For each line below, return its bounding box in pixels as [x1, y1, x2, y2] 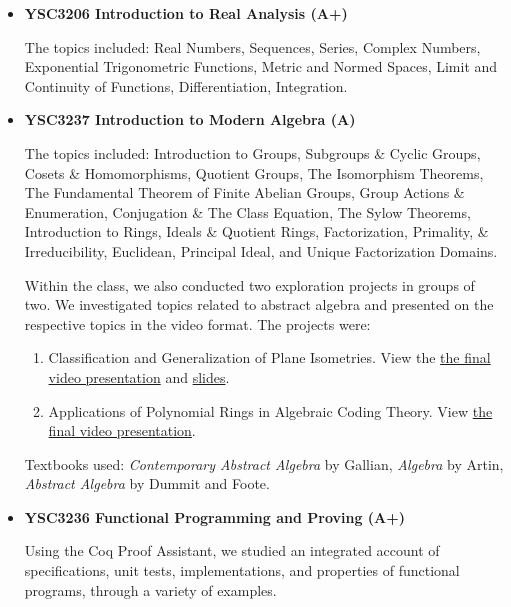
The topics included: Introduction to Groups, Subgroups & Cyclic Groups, [24, 142, 481, 163]
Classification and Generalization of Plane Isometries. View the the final [48, 347, 491, 368]
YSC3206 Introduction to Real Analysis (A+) [24, 3, 348, 23]
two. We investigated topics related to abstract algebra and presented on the [24, 294, 494, 315]
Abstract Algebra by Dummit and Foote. [24, 473, 270, 494]
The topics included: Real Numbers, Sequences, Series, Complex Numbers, [24, 36, 481, 57]
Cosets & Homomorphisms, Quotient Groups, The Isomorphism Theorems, [24, 162, 484, 183]
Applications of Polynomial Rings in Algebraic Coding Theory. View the [48, 400, 493, 421]
